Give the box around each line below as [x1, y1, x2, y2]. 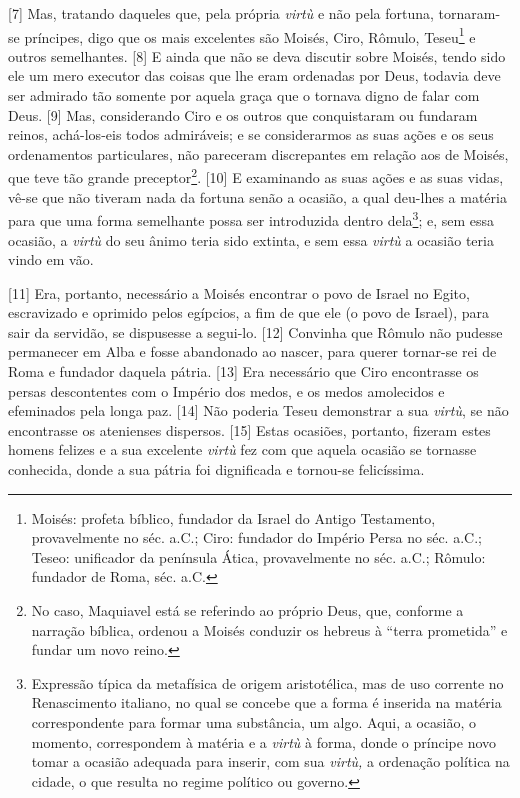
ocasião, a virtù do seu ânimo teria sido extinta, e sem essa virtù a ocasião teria [8, 229, 494, 250]
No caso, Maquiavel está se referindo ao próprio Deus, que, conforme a [31, 600, 464, 620]
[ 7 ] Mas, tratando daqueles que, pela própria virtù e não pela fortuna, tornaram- [8, 3, 501, 23]
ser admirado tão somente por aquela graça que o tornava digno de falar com [8, 85, 480, 106]
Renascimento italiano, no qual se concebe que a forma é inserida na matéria [31, 692, 502, 713]
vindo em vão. [8, 249, 94, 270]
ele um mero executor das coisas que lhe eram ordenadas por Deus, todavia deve [8, 65, 501, 86]
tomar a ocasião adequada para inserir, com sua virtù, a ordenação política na [31, 751, 510, 772]
